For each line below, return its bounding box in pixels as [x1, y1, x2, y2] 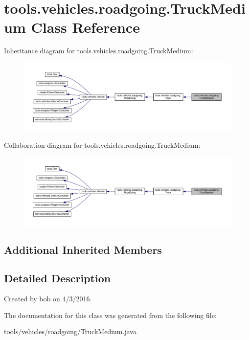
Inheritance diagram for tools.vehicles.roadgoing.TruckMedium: [4, 45, 193, 56]
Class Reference [31, 17, 140, 37]
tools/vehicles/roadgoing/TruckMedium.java [4, 326, 136, 337]
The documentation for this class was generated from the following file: [4, 310, 217, 320]
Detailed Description [4, 271, 111, 286]
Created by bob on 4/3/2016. [4, 294, 92, 304]
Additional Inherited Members [4, 242, 162, 257]
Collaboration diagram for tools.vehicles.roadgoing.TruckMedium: [4, 140, 201, 150]
